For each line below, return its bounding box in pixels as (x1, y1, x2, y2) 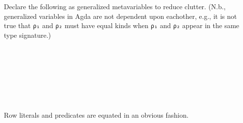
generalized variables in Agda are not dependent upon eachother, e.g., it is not (4, 11, 237, 21)
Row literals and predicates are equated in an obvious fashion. (4, 110, 189, 120)
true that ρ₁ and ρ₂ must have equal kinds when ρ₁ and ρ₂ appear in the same (4, 20, 240, 31)
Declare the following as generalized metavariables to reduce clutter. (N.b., (4, 1, 226, 11)
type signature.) (4, 30, 51, 40)
